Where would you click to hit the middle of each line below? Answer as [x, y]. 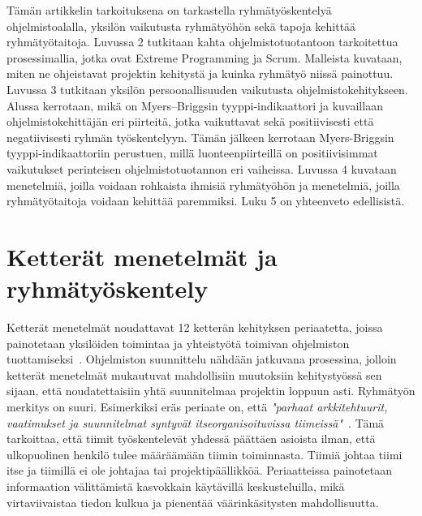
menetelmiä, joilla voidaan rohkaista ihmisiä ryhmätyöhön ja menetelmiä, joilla [203, 185]
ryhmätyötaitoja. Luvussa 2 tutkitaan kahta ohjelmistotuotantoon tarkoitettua [202, 42]
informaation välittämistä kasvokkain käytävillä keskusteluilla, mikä [176, 486]
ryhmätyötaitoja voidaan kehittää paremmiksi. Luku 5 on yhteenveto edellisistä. [206, 201]
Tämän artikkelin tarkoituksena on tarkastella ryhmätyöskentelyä [169, 10]
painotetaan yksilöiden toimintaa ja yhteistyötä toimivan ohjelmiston [178, 343]
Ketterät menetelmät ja [142, 256]
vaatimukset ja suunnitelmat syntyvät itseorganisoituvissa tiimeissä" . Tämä [196, 422]
